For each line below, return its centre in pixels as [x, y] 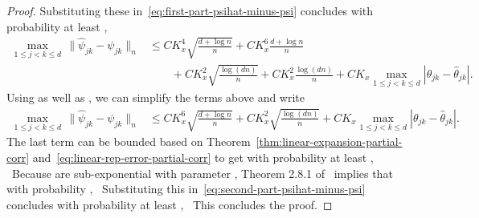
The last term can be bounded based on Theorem [129, 141]
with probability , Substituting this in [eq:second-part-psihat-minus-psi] [186, 189]
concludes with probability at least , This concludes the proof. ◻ [170, 204]
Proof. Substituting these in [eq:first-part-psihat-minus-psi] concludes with [190, 10]
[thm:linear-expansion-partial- [329, 141]
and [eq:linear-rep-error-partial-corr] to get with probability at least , [203, 157]
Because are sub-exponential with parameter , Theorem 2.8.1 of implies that [202, 173]
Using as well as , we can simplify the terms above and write [156, 97]
